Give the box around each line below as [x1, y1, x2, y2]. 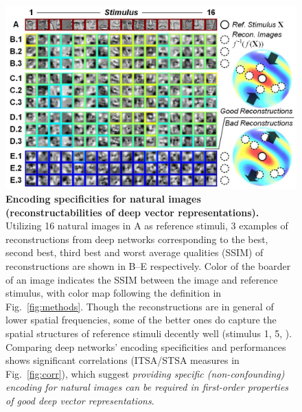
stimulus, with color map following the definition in [5, 286, 222, 300]
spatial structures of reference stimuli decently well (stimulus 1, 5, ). [5, 326, 292, 341]
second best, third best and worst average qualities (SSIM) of [5, 245, 264, 260]
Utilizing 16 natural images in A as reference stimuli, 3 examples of [5, 218, 288, 233]
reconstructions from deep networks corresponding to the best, [5, 231, 268, 246]
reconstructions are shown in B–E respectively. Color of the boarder [5, 259, 291, 273]
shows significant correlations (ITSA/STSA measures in [5, 353, 240, 367]
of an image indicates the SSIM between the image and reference [5, 272, 278, 286]
